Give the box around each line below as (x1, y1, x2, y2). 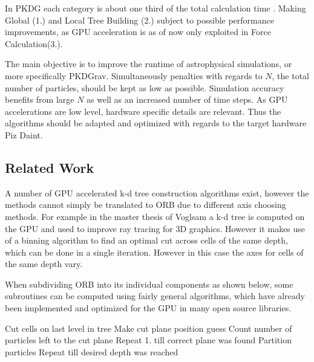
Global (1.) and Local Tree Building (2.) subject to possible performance (5, 13, 274, 26)
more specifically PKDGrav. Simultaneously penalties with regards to (5, 69, 263, 82)
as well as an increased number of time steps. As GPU (87, 93, 288, 106)
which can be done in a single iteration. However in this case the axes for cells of (5, 245, 304, 258)
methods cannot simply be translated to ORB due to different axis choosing (5, 198, 286, 211)
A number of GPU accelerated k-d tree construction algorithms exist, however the (5, 186, 309, 199)
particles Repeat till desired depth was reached (5, 345, 178, 358)
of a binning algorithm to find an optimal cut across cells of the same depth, (5, 234, 288, 247)
